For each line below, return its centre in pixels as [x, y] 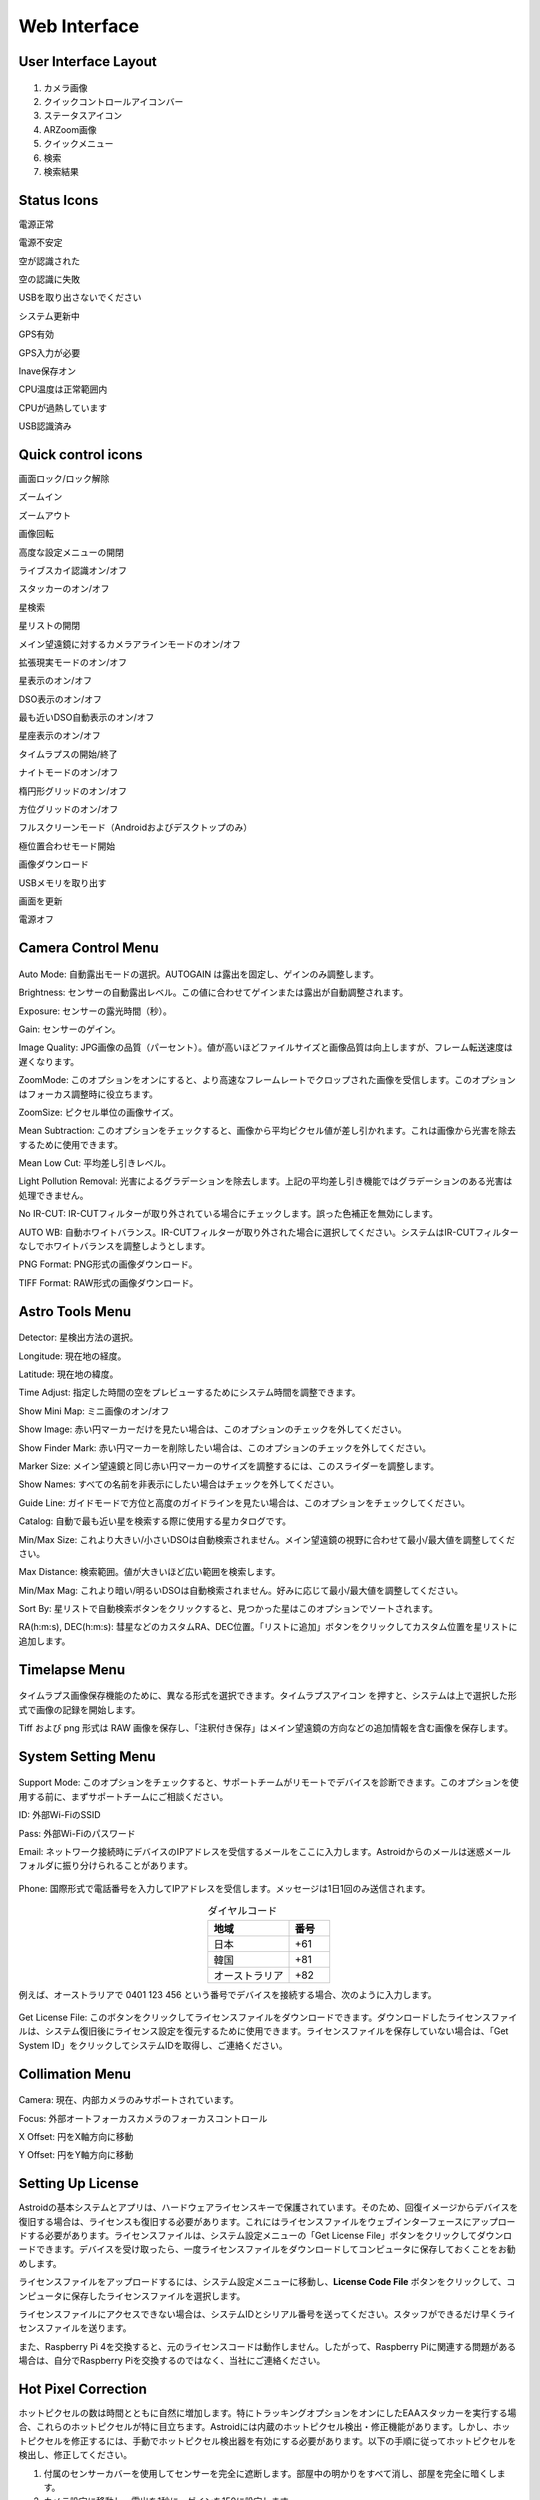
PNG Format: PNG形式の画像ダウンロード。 [108, 1264]
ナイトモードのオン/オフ [68, 772]
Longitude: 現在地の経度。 [72, 1356]
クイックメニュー [78, 144]
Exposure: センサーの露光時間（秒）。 [95, 1011]
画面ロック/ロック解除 [64, 479]
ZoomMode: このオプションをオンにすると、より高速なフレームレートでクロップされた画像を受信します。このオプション [267, 1080]
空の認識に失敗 [49, 279]
